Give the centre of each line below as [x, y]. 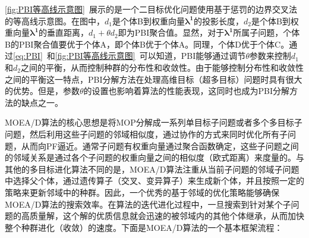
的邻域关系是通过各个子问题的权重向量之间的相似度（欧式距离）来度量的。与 [154, 157]
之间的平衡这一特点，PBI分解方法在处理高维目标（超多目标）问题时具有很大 [154, 79]
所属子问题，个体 [267, 32]
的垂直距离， [64, 32]
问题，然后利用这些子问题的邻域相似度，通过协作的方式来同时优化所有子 [146, 134]
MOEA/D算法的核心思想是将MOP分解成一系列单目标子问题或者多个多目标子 [154, 122]
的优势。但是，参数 [42, 91]
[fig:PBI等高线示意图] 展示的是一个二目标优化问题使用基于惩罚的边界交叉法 [151, 9]
